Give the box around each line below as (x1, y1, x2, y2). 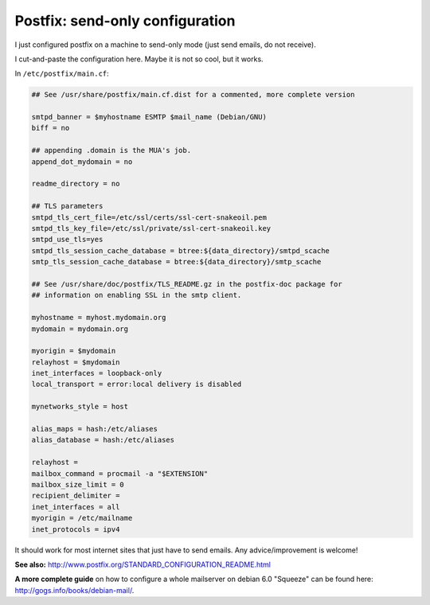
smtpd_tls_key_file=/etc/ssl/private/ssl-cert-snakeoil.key (31, 224, 272, 232)
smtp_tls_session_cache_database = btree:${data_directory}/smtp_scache (31, 257, 322, 267)
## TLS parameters (31, 201, 104, 211)
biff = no (31, 123, 70, 133)
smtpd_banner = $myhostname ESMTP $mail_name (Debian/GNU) (31, 112, 267, 122)
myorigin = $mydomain (31, 346, 116, 356)
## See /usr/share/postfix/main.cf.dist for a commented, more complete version (31, 90, 355, 100)
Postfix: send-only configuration (14, 12, 236, 29)
